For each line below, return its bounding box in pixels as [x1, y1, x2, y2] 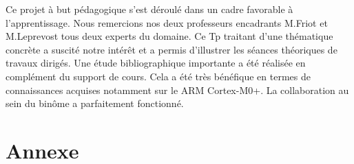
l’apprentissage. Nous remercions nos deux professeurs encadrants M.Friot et [6, 15, 328, 30]
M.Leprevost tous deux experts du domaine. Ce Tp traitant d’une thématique [6, 29, 333, 43]
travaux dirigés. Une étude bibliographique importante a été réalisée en [6, 56, 306, 70]
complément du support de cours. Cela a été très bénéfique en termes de [6, 69, 311, 83]
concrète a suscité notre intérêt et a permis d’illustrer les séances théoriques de [6, 42, 337, 56]
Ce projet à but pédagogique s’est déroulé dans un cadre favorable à [6, 2, 293, 16]
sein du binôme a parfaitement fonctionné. [6, 96, 184, 110]
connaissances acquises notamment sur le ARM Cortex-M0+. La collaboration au [6, 82, 349, 97]
